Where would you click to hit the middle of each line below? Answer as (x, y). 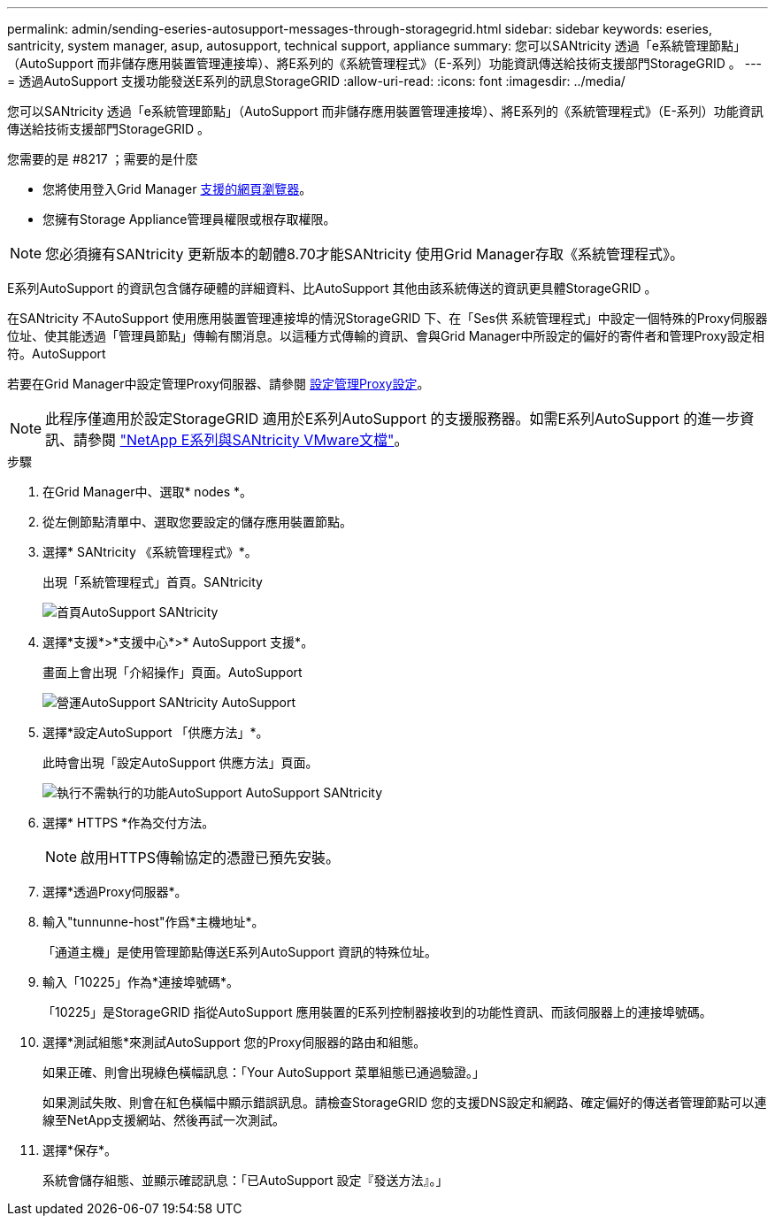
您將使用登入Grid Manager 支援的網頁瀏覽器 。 (177, 189)
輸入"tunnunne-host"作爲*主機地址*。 (153, 922)
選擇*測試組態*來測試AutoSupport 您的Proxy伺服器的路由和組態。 (234, 1042)
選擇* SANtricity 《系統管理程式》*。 (150, 552)
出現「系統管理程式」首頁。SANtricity (153, 582)
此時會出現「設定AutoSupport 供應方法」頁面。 (180, 762)
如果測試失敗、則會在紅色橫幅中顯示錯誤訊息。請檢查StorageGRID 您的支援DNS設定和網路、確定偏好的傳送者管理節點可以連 (405, 1102)
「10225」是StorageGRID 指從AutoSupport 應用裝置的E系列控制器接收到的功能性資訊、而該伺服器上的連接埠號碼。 (377, 1012)
